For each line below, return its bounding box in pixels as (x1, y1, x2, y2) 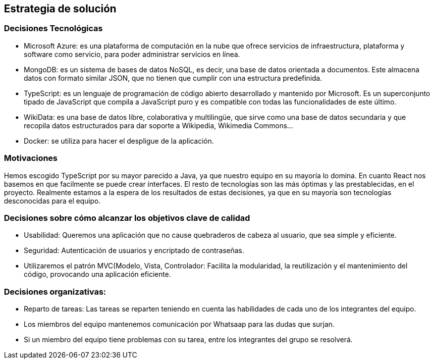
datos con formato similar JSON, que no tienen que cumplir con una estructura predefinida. (24, 73, 322, 82)
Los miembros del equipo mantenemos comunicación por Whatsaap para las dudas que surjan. (24, 320, 335, 329)
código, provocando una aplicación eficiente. (24, 270, 171, 279)
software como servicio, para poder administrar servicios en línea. (24, 50, 240, 58)
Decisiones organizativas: (4, 286, 107, 297)
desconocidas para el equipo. (4, 196, 101, 205)
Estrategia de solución (4, 2, 116, 15)
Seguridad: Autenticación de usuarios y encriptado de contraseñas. (24, 246, 244, 255)
